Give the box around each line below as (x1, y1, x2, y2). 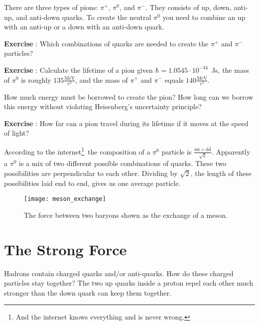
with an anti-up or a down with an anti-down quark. (4, 21, 164, 32)
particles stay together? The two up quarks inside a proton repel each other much (4, 278, 254, 288)
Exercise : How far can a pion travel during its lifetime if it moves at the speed (4, 118, 249, 128)
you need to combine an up (162, 11, 246, 22)
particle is (161, 146, 192, 157)
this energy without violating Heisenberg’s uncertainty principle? (4, 101, 202, 112)
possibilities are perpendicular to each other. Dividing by (4, 168, 178, 178)
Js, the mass (211, 64, 249, 75)
